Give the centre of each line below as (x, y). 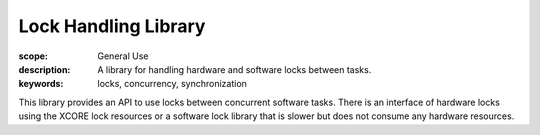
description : (44, 69)
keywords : (41, 84)
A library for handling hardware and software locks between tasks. (234, 69)
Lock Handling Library (112, 26)
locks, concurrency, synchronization (172, 84)
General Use (123, 56)
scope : (33, 56)
